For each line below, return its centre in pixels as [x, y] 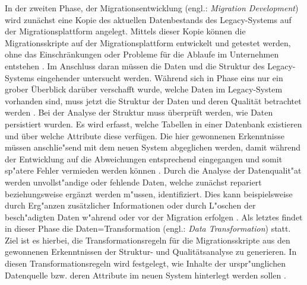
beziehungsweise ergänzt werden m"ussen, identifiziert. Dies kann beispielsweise [149, 193]
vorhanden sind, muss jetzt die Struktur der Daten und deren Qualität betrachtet [153, 100]
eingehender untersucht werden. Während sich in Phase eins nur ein [160, 77]
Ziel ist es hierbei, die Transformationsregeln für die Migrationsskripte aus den [148, 240]
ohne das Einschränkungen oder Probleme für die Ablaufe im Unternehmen [142, 54]
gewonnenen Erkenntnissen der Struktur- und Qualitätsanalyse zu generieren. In [151, 252]
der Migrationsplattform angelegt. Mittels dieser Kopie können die [125, 31]
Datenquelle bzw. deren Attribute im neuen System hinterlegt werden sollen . [145, 275]
